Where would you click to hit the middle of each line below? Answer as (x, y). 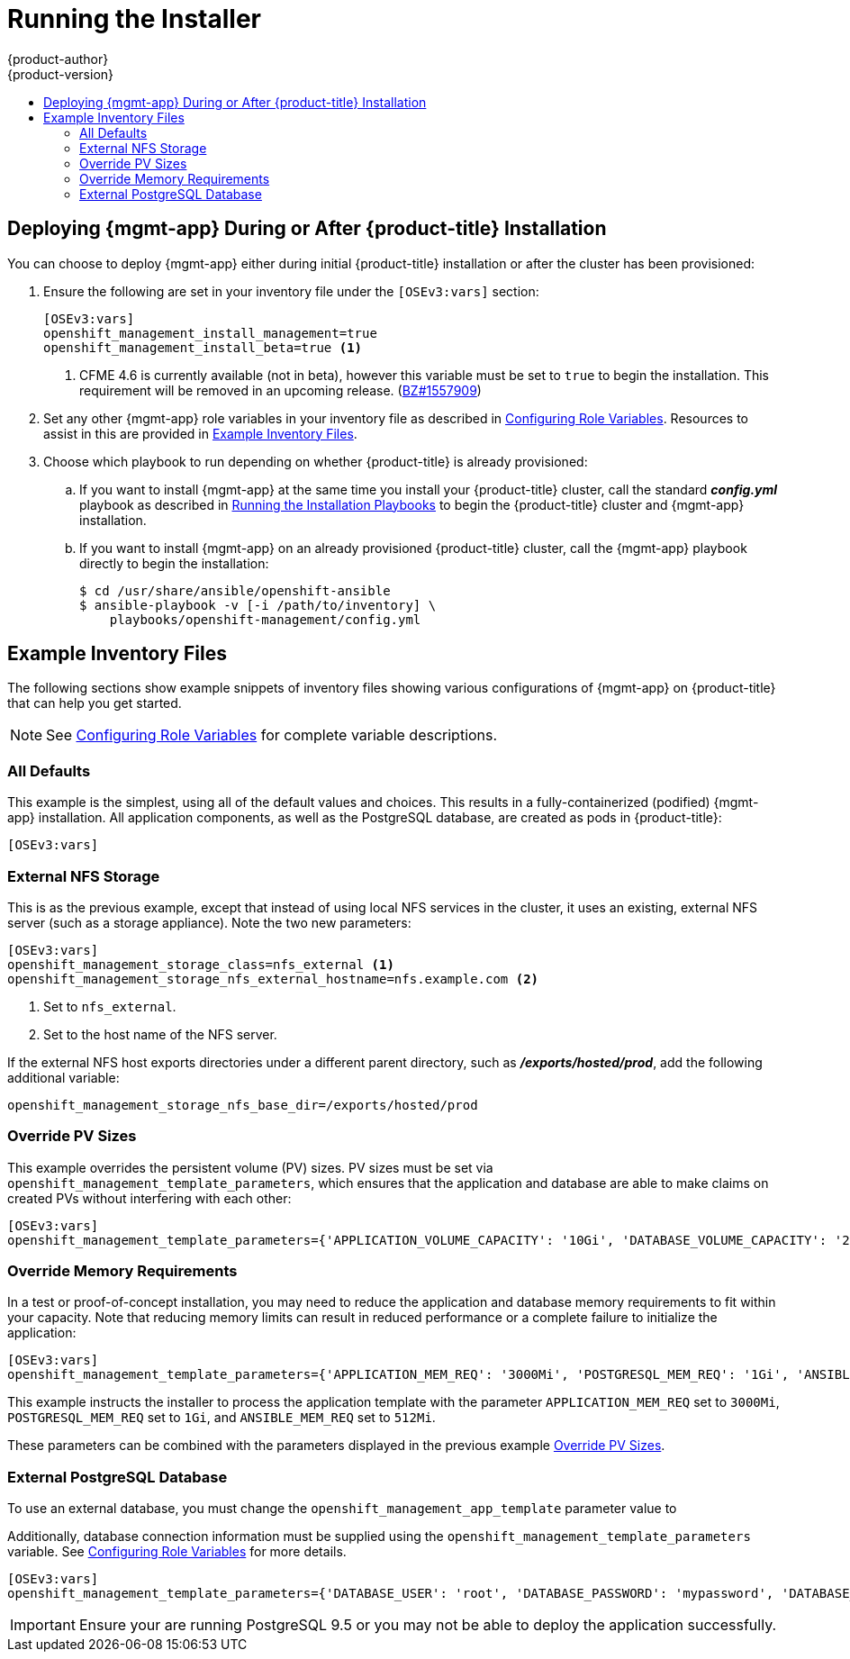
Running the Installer (134, 19)
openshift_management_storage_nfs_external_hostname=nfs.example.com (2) (273, 979)
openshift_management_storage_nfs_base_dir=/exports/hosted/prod (243, 1105)
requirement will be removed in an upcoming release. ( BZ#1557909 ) (280, 390)
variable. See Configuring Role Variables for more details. (177, 1552)
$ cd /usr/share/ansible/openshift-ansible (235, 590)
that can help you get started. (95, 703)
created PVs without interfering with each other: (149, 1198)
